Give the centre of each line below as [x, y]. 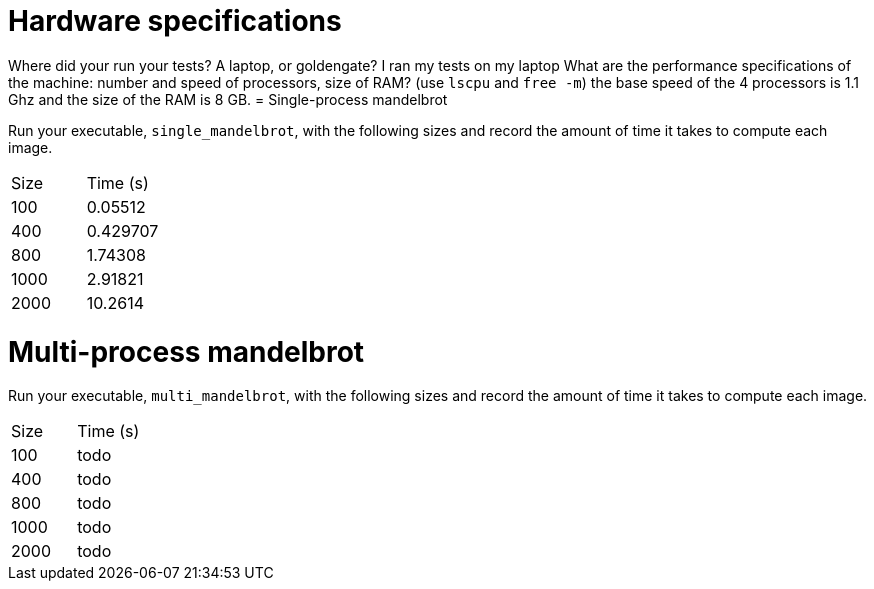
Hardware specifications [175, 21]
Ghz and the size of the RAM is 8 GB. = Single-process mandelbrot [228, 99]
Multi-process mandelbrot [186, 351]
